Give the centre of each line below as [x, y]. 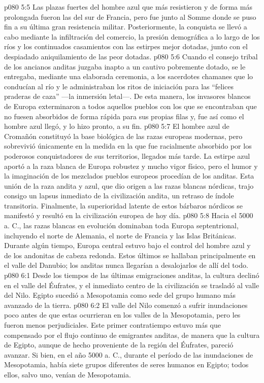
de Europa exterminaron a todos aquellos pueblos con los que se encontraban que [130, 106]
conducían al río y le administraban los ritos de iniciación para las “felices [119, 86]
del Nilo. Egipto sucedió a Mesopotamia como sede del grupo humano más [120, 295]
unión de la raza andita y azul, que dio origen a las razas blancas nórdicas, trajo [129, 185]
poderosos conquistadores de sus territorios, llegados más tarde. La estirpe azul [127, 155]
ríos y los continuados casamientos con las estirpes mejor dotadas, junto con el [126, 46]
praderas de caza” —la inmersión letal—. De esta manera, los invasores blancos [127, 96]
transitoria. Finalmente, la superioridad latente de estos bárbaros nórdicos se [124, 205]
